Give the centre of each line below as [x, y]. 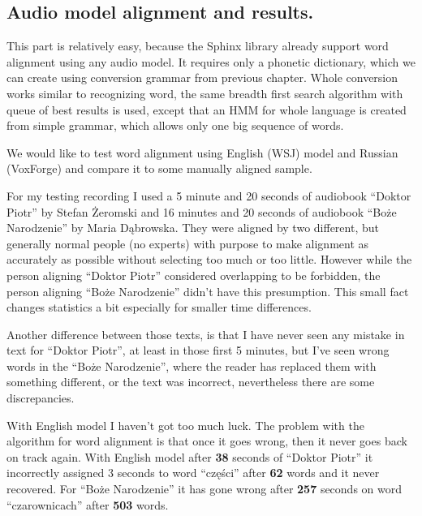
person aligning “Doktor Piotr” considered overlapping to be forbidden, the [194, 275]
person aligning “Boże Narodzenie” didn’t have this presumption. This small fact [208, 291]
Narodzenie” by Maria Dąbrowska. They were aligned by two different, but [193, 228]
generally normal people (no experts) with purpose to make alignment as [188, 243]
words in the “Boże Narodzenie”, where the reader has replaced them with [192, 365]
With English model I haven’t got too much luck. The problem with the [185, 425]
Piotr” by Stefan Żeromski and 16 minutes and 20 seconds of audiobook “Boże [202, 211]
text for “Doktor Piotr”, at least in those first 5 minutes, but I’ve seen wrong [198, 350]
